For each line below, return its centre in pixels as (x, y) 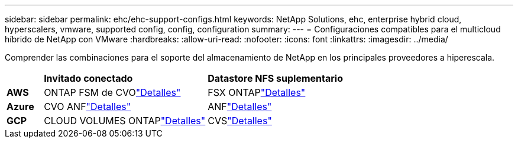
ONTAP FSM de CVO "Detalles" (112, 92)
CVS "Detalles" (240, 121)
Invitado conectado (88, 78)
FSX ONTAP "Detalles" (257, 92)
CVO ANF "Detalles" (88, 107)
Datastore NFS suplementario (276, 78)
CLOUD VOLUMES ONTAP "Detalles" (125, 121)
